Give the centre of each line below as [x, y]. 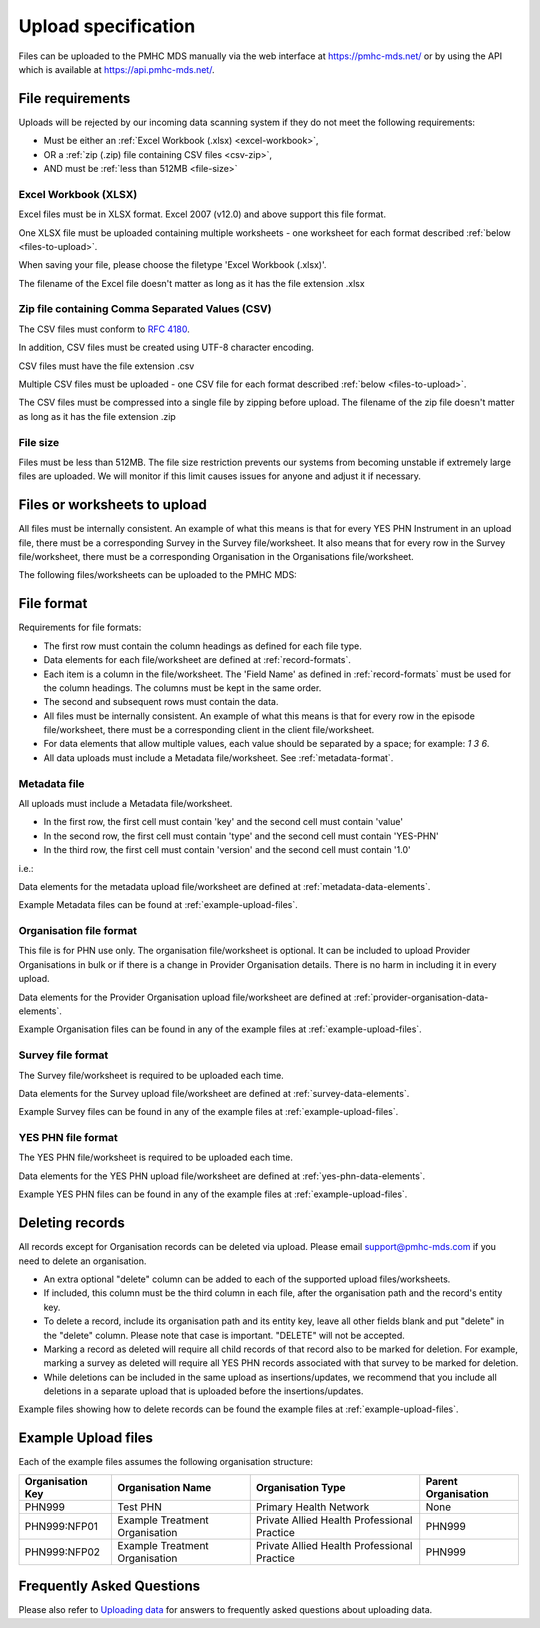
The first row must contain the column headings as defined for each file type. [202, 646]
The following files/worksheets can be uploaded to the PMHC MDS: [157, 575]
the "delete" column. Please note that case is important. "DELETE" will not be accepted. [224, 1335]
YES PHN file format [68, 1138]
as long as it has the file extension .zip [97, 416]
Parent [442, 1481]
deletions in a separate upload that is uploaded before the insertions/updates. [203, 1391]
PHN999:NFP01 [61, 1526]
